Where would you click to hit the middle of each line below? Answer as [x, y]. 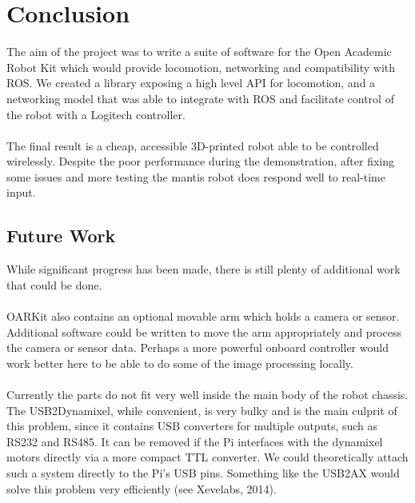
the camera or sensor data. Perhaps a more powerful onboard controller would [198, 347]
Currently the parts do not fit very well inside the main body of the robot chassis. [207, 395]
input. [21, 192]
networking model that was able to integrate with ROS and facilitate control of [200, 98]
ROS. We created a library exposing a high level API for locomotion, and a [191, 83]
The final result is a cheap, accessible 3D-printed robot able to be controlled [193, 145]
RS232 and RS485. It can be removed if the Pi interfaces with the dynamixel [195, 441]
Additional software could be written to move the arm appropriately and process [204, 331]
